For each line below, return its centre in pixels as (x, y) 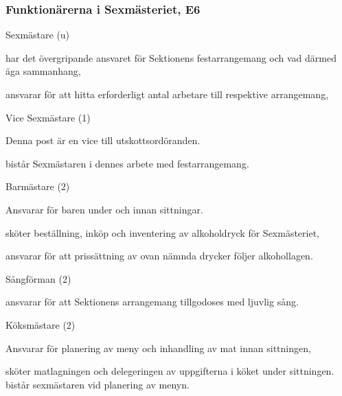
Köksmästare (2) (41, 324)
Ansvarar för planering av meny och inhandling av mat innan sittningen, (158, 348)
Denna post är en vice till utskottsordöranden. (103, 140)
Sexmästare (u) (38, 35)
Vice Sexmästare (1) (48, 117)
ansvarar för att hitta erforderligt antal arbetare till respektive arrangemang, (167, 94)
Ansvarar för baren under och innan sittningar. (104, 209)
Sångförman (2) (38, 278)
